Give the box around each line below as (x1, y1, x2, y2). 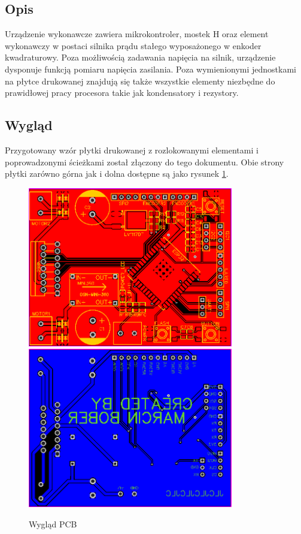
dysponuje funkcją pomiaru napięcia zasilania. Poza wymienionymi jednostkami (5, 62, 297, 75)
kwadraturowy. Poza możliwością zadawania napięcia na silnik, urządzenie (5, 51, 276, 64)
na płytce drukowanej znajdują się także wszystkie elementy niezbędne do (5, 74, 275, 87)
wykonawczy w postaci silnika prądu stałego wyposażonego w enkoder (5, 39, 262, 52)
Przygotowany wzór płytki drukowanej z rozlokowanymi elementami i (5, 143, 259, 156)
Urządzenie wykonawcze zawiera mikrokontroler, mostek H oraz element (5, 28, 269, 40)
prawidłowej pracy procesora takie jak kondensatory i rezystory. (5, 86, 239, 99)
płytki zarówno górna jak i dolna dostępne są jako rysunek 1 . (5, 167, 229, 180)
